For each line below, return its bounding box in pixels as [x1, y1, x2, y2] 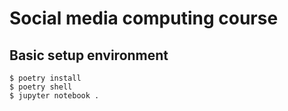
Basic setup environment [9, 47, 169, 64]
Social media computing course [9, 7, 279, 30]
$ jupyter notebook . [9, 91, 100, 101]
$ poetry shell [9, 82, 73, 92]
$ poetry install [9, 73, 82, 83]
